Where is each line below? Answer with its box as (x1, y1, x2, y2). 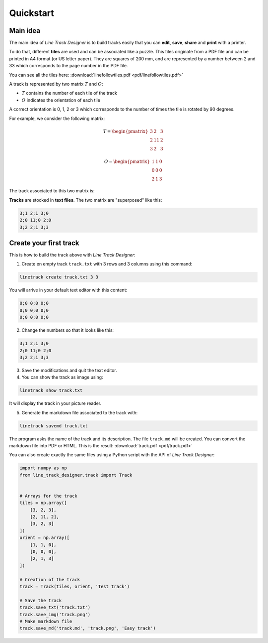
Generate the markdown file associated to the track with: (21, 409, 138, 415)
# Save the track (19, 598, 62, 603)
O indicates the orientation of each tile (21, 97, 100, 103)
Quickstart (9, 7, 55, 18)
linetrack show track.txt (19, 387, 83, 393)
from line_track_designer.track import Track (19, 472, 133, 478)
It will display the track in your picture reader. (9, 400, 102, 406)
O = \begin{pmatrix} (104, 158, 150, 164)
